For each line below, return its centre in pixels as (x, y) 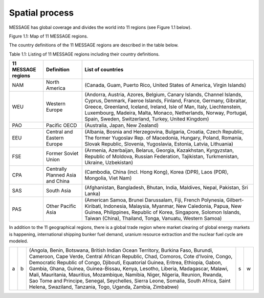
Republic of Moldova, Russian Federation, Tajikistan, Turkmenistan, (162, 157)
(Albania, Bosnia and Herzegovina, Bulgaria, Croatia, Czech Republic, (164, 132)
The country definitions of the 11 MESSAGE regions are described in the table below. (94, 45)
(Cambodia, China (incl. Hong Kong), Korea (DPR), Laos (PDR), (157, 172)
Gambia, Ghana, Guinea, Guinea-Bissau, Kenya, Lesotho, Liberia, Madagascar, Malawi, (129, 269)
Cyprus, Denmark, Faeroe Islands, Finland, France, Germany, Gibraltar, (166, 101)
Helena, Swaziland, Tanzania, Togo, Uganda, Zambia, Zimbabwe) (104, 287)
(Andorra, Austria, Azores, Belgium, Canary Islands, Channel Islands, (164, 95)
